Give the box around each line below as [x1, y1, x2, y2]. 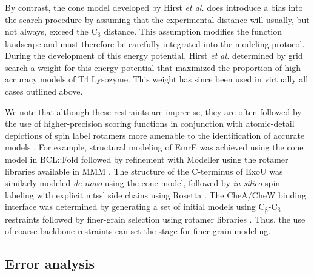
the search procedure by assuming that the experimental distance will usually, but [5, 13, 310, 25]
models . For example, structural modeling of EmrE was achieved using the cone [5, 141, 304, 153]
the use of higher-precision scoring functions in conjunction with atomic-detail [5, 117, 295, 130]
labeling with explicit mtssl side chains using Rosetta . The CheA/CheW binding [5, 188, 306, 201]
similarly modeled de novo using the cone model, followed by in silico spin [5, 177, 281, 189]
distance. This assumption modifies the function [104, 25, 282, 38]
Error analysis [5, 254, 95, 273]
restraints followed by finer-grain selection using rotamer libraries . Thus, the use [5, 212, 306, 225]
